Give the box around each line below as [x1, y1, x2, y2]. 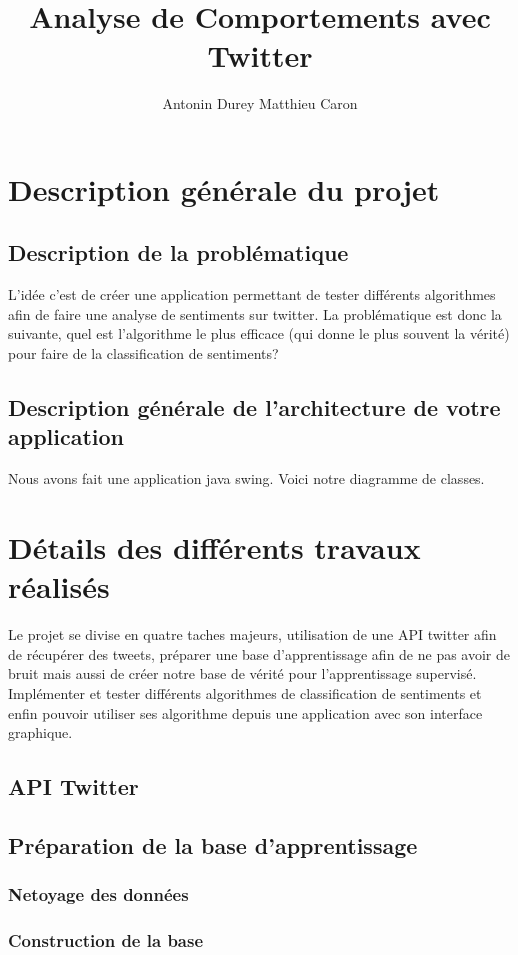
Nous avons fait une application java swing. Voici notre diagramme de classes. [8, 468, 485, 489]
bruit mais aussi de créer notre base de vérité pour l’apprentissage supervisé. [8, 663, 477, 684]
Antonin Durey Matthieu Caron [162, 93, 358, 114]
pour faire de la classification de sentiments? [8, 343, 279, 364]
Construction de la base [8, 928, 204, 953]
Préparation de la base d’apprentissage [8, 829, 418, 860]
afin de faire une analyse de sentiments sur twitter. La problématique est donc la [8, 303, 502, 324]
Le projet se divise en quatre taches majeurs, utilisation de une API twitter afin [8, 624, 497, 645]
